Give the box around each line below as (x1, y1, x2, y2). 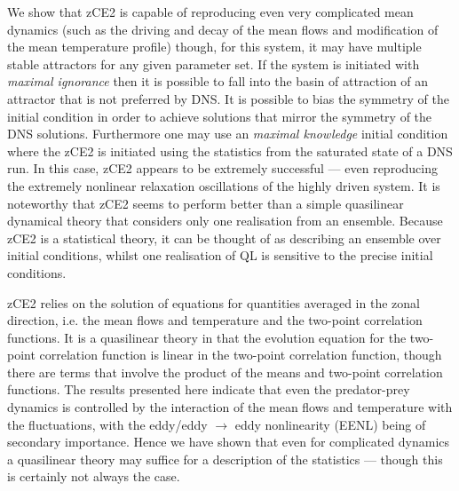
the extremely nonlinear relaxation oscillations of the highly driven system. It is (7, 176, 440, 194)
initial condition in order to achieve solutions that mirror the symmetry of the (7, 107, 432, 125)
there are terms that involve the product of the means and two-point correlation (7, 362, 443, 381)
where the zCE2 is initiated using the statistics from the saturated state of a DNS (7, 141, 453, 160)
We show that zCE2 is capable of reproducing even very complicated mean (7, 3, 414, 20)
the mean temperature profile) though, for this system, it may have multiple (7, 37, 422, 56)
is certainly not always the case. (7, 467, 180, 486)
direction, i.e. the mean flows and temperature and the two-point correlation (7, 311, 423, 329)
